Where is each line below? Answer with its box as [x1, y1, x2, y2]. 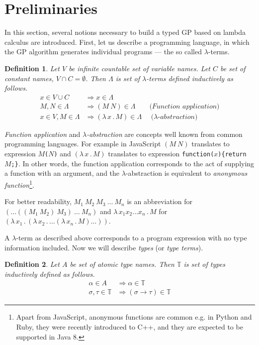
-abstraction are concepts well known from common [86, 128, 243, 139]
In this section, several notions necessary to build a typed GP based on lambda [4, 27, 246, 37]
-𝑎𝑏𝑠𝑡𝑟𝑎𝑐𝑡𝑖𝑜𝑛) [158, 113, 198, 120]
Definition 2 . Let [4, 259, 60, 269]
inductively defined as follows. [4, 268, 95, 279]
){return [218, 150, 247, 158]
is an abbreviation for [127, 196, 193, 207]
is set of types [183, 259, 225, 269]
